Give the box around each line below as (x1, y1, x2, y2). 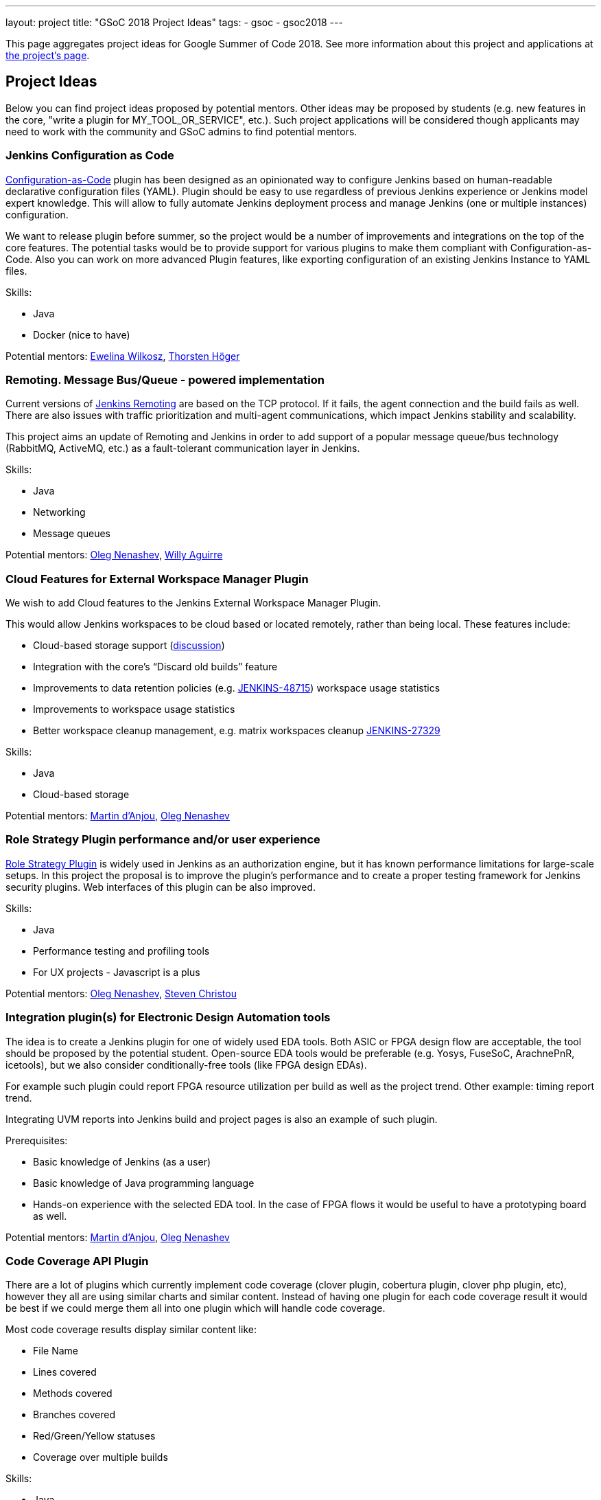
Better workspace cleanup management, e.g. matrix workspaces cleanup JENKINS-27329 (33, 725, 440, 737)
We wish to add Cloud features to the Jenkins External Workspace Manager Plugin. (5, 597, 381, 609)
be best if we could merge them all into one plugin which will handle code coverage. (5, 1302, 386, 1315)
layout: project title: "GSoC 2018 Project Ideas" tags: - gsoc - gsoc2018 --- (5, 16, 343, 28)
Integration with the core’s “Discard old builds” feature (33, 661, 278, 673)
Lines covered (33, 1366, 97, 1378)
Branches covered (33, 1409, 115, 1421)
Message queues (33, 527, 110, 540)
